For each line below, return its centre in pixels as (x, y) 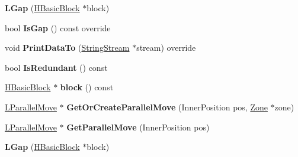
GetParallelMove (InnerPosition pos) (138, 127)
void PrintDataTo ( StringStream (67, 48)
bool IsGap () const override (58, 27)
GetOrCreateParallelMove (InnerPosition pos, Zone (167, 107)
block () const (87, 87)
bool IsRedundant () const (56, 67)
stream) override (166, 48)
